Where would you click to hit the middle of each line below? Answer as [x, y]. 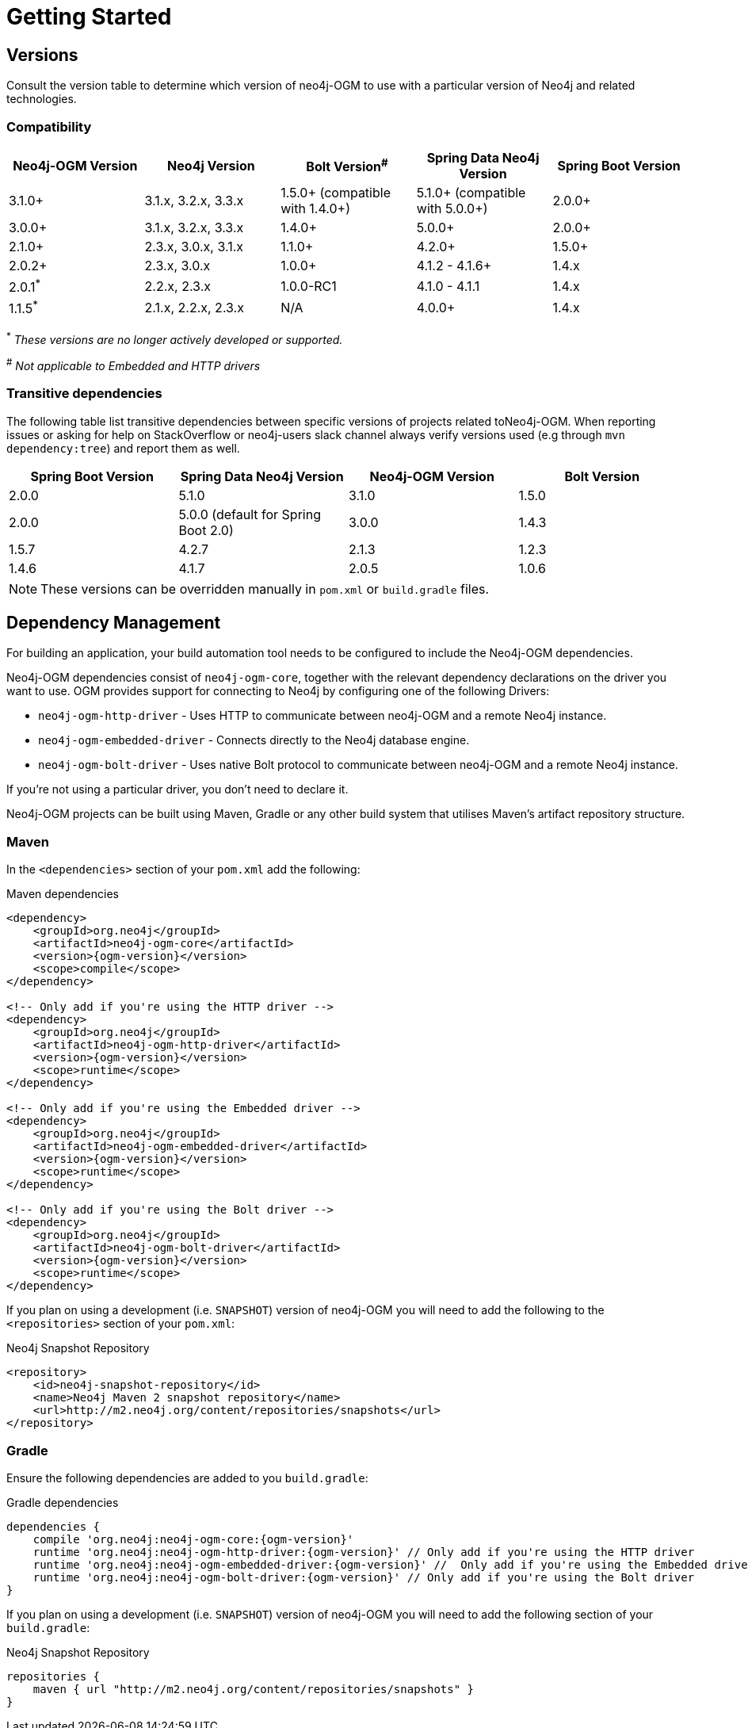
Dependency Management [114, 623]
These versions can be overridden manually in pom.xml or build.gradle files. [265, 589]
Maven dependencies [63, 894]
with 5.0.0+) [452, 208]
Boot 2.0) [206, 530]
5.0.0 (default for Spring [250, 514]
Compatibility [49, 126]
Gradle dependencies [63, 1502]
